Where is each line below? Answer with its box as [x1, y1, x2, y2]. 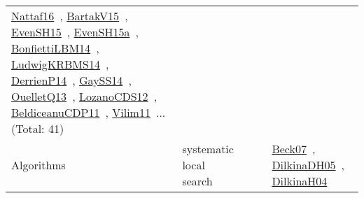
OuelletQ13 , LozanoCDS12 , [11, 88, 157, 104]
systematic [182, 141, 234, 157]
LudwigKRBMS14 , [11, 56, 109, 72]
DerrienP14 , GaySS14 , [11, 72, 132, 88]
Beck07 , [272, 141, 316, 157]
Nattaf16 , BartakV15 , [11, 8, 128, 24]
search [182, 173, 213, 189]
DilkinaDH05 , [272, 157, 344, 173]
